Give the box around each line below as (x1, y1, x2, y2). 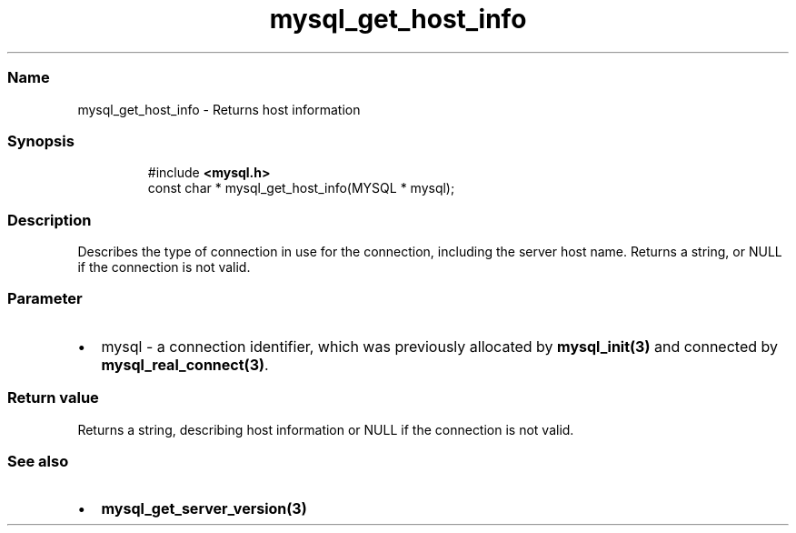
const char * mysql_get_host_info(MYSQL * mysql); (147, 180, 455, 196)
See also (7, 451, 69, 470)
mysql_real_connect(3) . (101, 355, 269, 374)
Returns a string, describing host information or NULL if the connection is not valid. (77, 421, 574, 437)
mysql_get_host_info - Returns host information (77, 101, 361, 117)
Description (7, 210, 92, 229)
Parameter (7, 289, 83, 308)
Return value (7, 388, 99, 407)
